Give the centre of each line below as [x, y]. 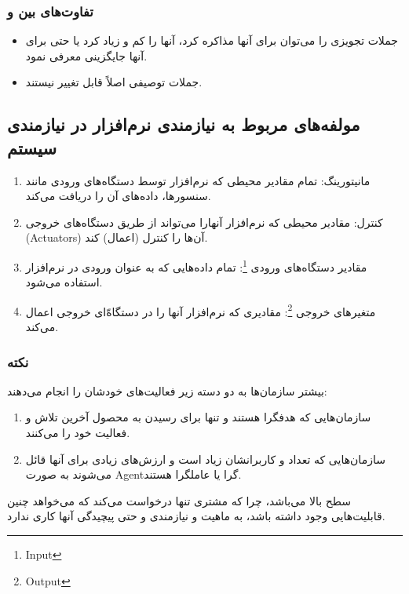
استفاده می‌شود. [64, 282]
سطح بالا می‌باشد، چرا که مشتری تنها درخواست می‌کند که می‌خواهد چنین [179, 500]
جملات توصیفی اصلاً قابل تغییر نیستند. [114, 82]
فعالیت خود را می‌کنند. [78, 433]
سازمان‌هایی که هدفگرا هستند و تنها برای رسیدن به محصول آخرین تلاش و [198, 417]
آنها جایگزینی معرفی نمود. [86, 55]
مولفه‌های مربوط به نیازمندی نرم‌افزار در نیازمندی [184, 124]
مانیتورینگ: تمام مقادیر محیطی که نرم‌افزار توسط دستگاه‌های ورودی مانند [198, 180]
